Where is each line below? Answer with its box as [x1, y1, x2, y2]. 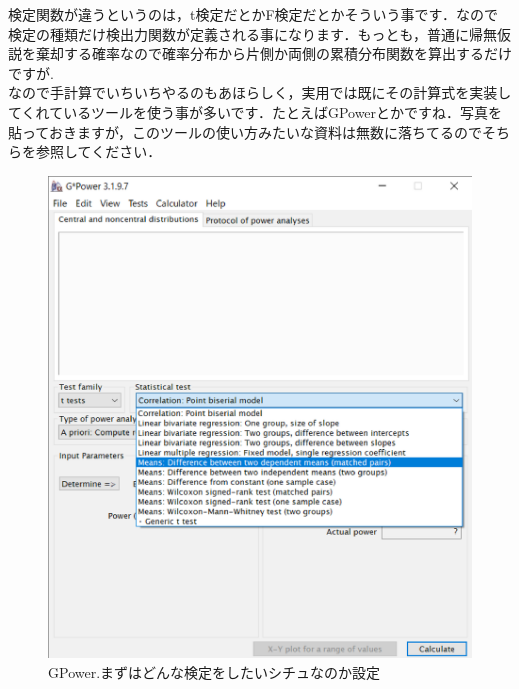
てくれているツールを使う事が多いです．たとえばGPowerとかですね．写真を [8, 101, 503, 122]
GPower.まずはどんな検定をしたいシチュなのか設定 [48, 661, 381, 682]
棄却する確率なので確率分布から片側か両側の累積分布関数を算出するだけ [35, 43, 512, 64]
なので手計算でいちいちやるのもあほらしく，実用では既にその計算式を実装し [8, 82, 512, 103]
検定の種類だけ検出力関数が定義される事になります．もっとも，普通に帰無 [8, 23, 497, 44]
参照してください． [35, 141, 162, 162]
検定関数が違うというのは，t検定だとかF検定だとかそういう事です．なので [8, 4, 499, 24]
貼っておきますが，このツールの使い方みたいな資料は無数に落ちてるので [8, 121, 483, 142]
